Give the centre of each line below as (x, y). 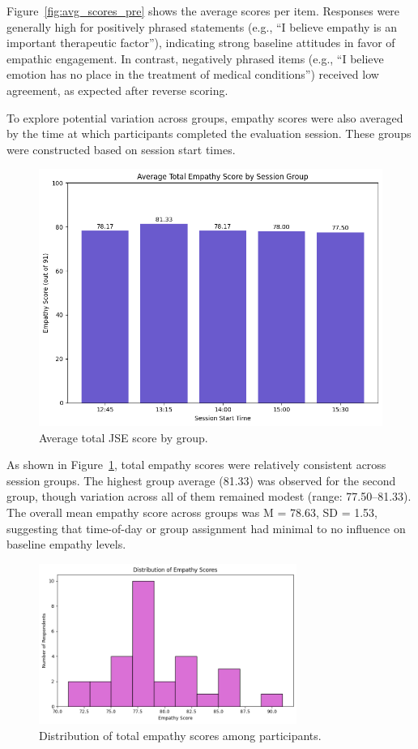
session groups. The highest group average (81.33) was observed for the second (201, 480)
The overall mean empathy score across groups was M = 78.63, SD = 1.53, (192, 512)
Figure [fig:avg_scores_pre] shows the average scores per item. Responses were (203, 11)
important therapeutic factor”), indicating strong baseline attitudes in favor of (201, 43)
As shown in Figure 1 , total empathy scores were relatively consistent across (196, 465)
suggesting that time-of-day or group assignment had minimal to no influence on (206, 528)
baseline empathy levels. (66, 544)
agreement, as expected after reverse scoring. (117, 90)
